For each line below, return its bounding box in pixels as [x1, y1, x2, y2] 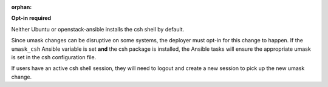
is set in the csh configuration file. [11, 53, 97, 60]
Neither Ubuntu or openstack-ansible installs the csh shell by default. [11, 25, 185, 33]
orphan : [11, 4, 32, 10]
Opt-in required [11, 14, 52, 22]
